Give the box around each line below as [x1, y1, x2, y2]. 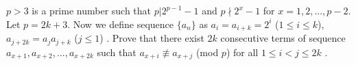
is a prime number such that [32, 3, 152, 17]
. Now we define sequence [67, 16, 174, 31]
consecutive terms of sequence [220, 31, 346, 45]
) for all [226, 44, 259, 59]
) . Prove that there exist [99, 31, 204, 45]
